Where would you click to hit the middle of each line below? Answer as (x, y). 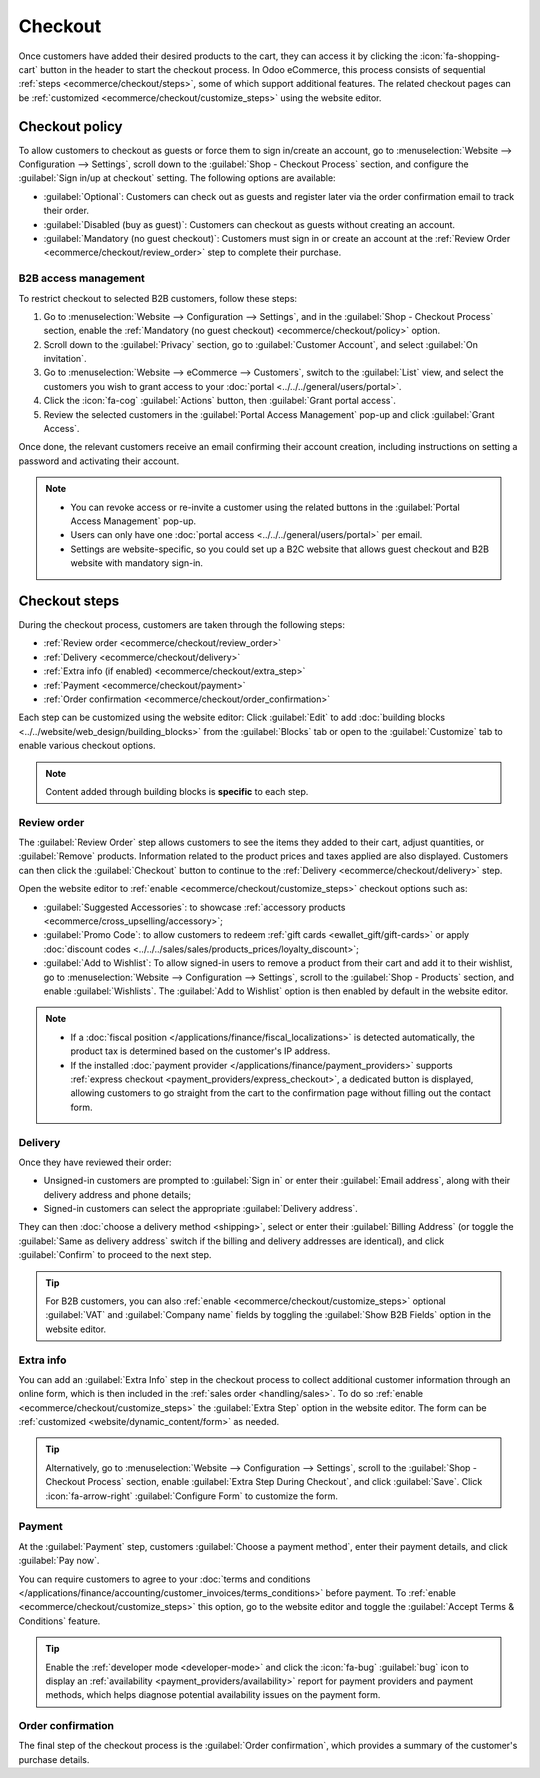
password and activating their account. (99, 461)
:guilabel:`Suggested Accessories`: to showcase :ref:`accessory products (194, 907)
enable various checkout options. (87, 746)
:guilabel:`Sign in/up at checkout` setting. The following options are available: (177, 178)
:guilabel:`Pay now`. (59, 1561)
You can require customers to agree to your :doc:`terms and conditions (164, 1579)
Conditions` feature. (59, 1621)
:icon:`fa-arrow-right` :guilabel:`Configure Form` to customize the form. (192, 1496)
